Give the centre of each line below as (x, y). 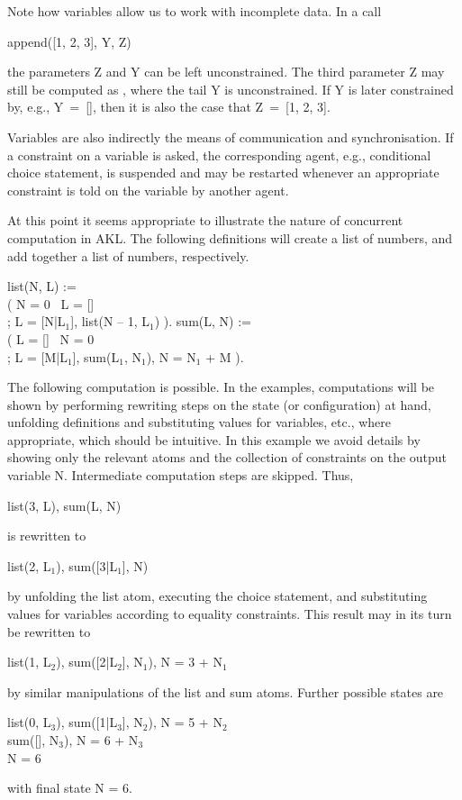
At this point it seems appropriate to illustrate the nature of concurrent (205, 220)
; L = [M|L (37, 356)
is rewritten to (47, 536)
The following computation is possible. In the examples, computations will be (221, 387)
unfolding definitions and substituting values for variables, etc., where (199, 422)
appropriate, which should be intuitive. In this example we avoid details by (214, 439)
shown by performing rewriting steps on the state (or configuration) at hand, (219, 404)
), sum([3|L (87, 565)
